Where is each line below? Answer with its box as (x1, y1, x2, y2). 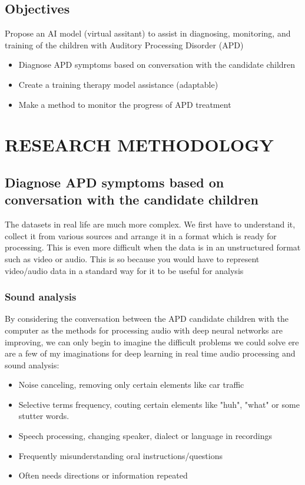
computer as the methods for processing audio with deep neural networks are (5, 324, 283, 336)
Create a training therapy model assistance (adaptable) (18, 78, 218, 90)
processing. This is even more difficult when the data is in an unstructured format (5, 241, 301, 253)
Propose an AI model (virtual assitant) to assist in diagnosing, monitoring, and (5, 27, 291, 39)
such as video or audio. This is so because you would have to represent (5, 252, 260, 265)
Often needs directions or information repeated (18, 469, 188, 481)
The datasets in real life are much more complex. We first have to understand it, (5, 218, 296, 230)
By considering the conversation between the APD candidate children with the (5, 312, 289, 325)
